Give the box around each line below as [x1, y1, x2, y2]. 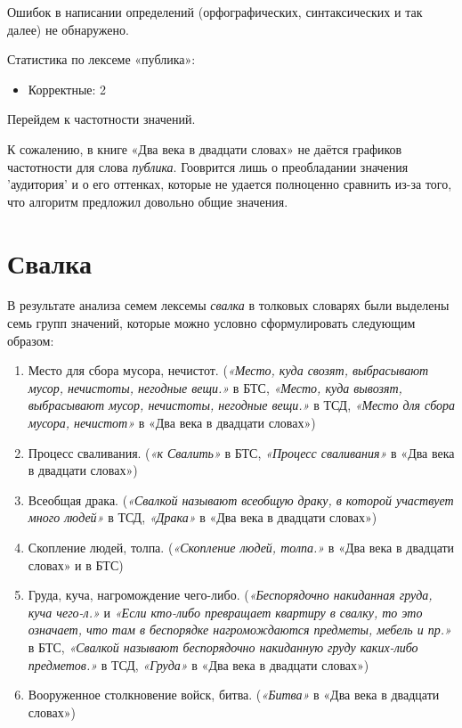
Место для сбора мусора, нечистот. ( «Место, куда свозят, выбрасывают [28, 361, 429, 380]
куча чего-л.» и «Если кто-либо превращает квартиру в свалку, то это [28, 602, 423, 621]
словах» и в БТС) [28, 555, 124, 574]
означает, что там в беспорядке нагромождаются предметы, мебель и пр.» [28, 620, 451, 639]
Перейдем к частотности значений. [7, 110, 196, 128]
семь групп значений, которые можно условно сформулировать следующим [7, 314, 416, 332]
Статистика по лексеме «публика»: [7, 50, 196, 69]
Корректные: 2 [28, 79, 107, 98]
